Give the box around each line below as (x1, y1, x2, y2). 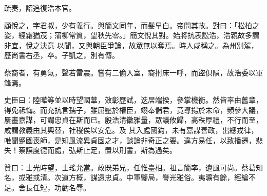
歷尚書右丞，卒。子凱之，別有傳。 (4, 50, 119, 61)
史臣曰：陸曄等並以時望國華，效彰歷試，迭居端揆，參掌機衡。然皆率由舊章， (4, 94, 263, 105)
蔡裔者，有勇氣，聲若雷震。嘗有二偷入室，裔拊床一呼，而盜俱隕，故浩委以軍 (4, 67, 263, 77)
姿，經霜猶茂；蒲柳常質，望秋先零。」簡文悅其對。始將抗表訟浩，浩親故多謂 (4, 30, 259, 41)
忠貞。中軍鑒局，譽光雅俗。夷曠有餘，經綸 (104, 172, 249, 183)
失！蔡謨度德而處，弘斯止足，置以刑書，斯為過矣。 (4, 145, 177, 155)
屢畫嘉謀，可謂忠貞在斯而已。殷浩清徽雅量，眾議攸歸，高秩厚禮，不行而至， (4, 114, 263, 125)
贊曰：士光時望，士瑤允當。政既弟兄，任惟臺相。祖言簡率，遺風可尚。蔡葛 (4, 162, 256, 172)
